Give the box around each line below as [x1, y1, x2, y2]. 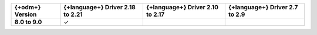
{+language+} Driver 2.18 [63, 3, 136, 11]
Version [14, 10, 37, 18]
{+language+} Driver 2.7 [228, 3, 298, 11]
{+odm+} [14, 3, 41, 11]
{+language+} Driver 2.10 [146, 3, 219, 11]
